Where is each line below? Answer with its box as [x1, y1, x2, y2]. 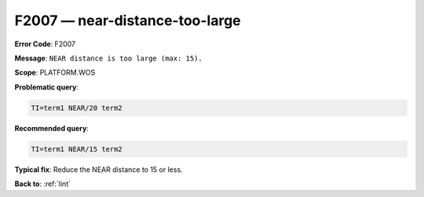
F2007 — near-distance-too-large [14, 12, 241, 29]
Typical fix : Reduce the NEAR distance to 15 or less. [14, 165, 184, 174]
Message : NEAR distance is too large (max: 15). [14, 53, 203, 63]
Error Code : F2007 [14, 39, 76, 49]
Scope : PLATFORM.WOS [14, 67, 96, 78]
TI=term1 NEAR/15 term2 [31, 144, 123, 153]
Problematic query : [14, 82, 79, 92]
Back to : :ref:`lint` [14, 179, 71, 188]
